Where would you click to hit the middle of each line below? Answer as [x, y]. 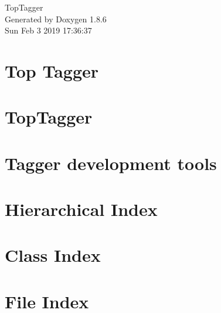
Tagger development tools [111, 163]
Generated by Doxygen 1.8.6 [56, 19]
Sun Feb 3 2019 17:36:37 [48, 30]
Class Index [53, 255]
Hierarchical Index [81, 209]
